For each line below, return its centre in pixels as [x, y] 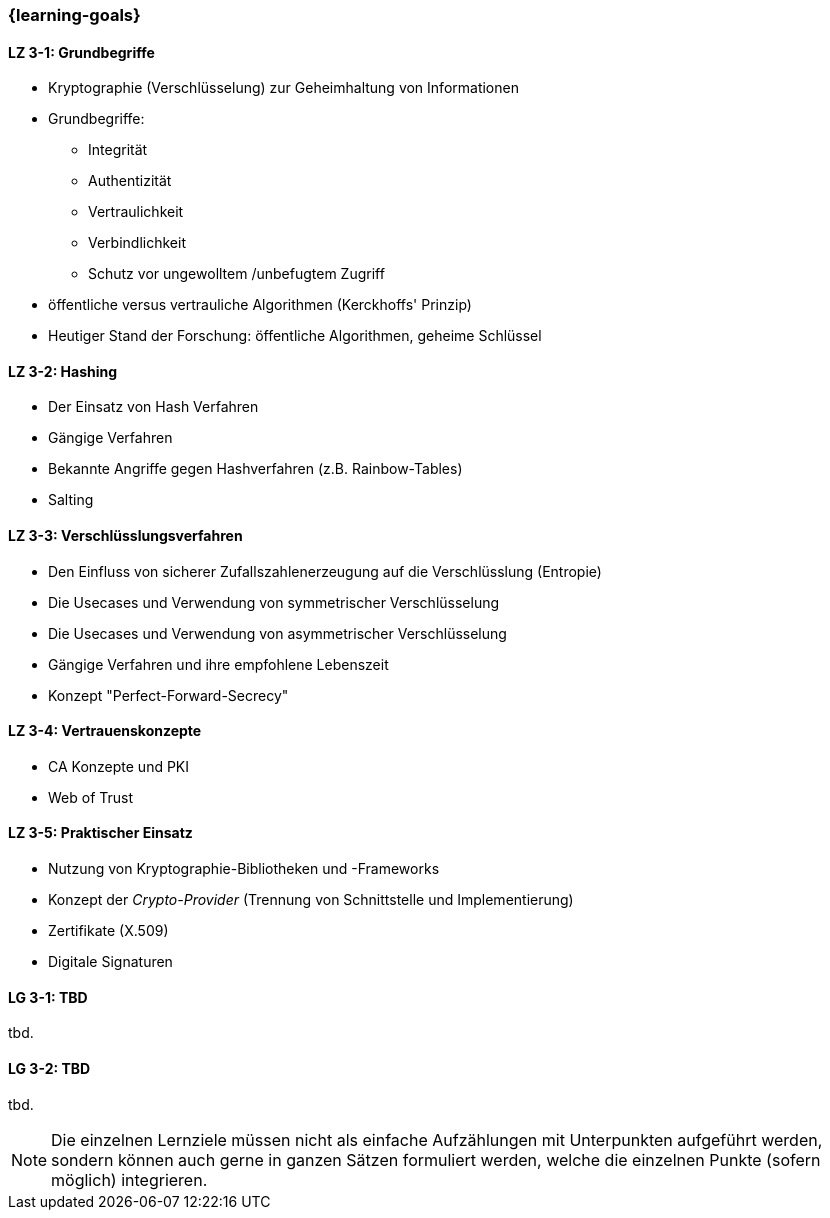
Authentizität [130, 181]
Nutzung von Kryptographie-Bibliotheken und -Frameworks [244, 869]
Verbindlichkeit [137, 243]
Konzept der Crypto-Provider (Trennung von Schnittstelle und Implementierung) [311, 900]
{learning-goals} [74, 15]
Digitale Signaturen [110, 962]
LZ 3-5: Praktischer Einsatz [100, 833]
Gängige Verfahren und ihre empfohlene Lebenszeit [218, 664]
